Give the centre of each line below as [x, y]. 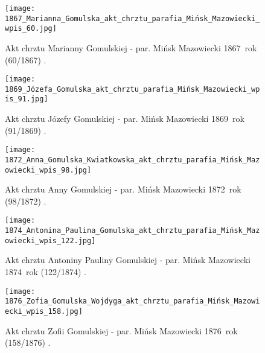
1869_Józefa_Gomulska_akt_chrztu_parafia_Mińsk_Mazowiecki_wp [132, 89]
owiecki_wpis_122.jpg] [50, 240]
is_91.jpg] [27, 99]
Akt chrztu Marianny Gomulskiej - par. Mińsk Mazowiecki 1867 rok [131, 47]
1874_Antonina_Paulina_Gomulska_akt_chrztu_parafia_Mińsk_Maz [132, 231]
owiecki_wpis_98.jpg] [48, 170]
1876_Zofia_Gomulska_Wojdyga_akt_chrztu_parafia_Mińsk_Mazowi [132, 301]
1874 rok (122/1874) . [46, 272]
